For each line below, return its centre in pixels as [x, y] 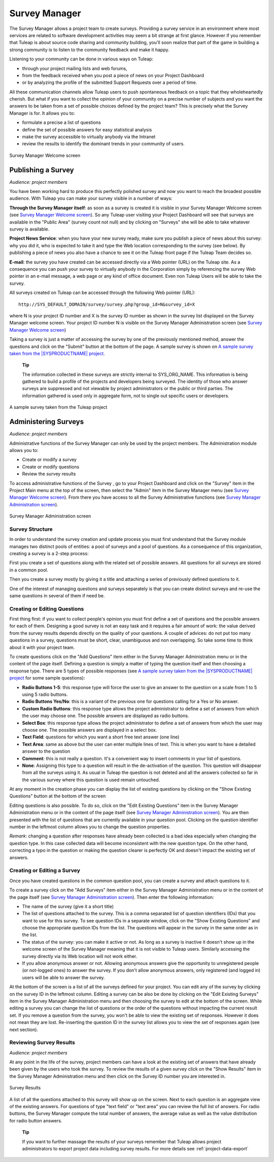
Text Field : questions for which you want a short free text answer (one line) [101, 737]
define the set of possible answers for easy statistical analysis [87, 130]
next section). [24, 1029]
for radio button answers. [36, 1120]
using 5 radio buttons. [45, 694]
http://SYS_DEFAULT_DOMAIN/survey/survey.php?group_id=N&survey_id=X [107, 304]
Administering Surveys [46, 422]
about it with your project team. [42, 647]
